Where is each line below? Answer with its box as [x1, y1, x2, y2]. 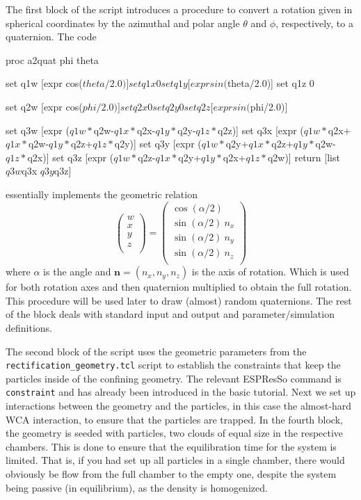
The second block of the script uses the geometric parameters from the [6, 344, 307, 358]
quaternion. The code [6, 29, 97, 44]
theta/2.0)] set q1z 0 [227, 76, 314, 90]
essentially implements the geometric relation [6, 186, 198, 201]
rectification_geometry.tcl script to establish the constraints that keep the [6, 357, 341, 372]
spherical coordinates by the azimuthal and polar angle [6, 15, 240, 30]
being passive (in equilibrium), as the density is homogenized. [6, 480, 268, 494]
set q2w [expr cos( [6, 99, 83, 113]
